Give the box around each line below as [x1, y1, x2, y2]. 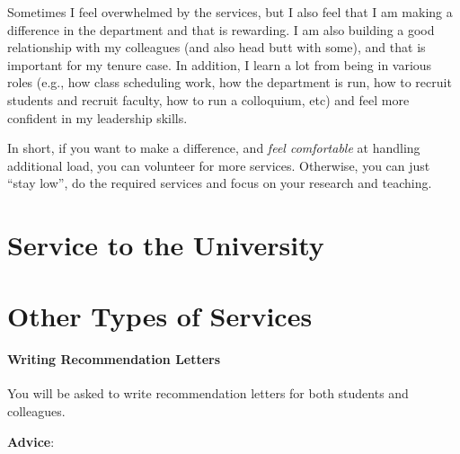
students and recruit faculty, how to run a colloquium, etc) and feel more [7, 90, 410, 109]
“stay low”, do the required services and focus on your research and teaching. [7, 174, 432, 192]
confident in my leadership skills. [7, 108, 188, 127]
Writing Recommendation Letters [7, 350, 221, 369]
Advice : [7, 432, 55, 450]
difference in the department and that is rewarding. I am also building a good [7, 20, 435, 39]
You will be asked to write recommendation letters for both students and [7, 384, 409, 403]
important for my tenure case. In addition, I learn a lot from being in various [7, 55, 432, 74]
